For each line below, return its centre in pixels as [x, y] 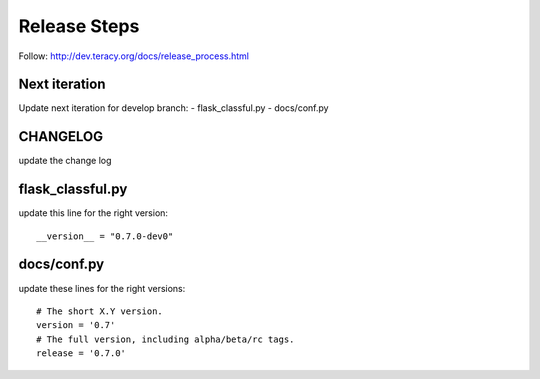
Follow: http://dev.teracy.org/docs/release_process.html [134, 56]
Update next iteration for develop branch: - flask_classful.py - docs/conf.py [173, 108]
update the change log [65, 161]
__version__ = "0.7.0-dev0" [105, 236]
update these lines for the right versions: [102, 288]
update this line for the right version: [93, 213]
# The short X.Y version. [100, 311]
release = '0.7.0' [81, 353]
